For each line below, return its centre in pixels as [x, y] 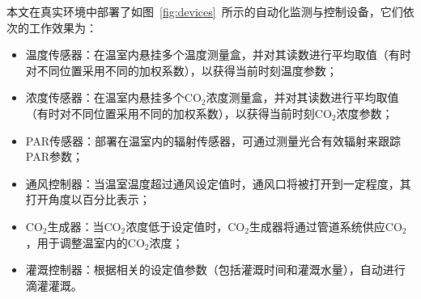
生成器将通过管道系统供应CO [325, 226]
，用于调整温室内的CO [85, 242]
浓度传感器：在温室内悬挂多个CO [113, 97]
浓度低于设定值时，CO [185, 226]
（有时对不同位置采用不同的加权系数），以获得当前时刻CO [179, 113]
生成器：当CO [84, 226]
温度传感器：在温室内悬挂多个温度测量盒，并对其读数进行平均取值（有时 [218, 55]
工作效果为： [63, 27]
